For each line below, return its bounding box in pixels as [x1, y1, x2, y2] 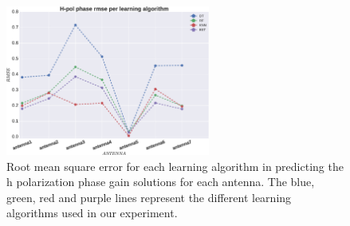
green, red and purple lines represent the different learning [6, 188, 292, 205]
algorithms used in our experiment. [6, 204, 178, 221]
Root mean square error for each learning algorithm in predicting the [6, 157, 344, 174]
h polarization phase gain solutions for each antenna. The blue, [6, 173, 315, 190]
